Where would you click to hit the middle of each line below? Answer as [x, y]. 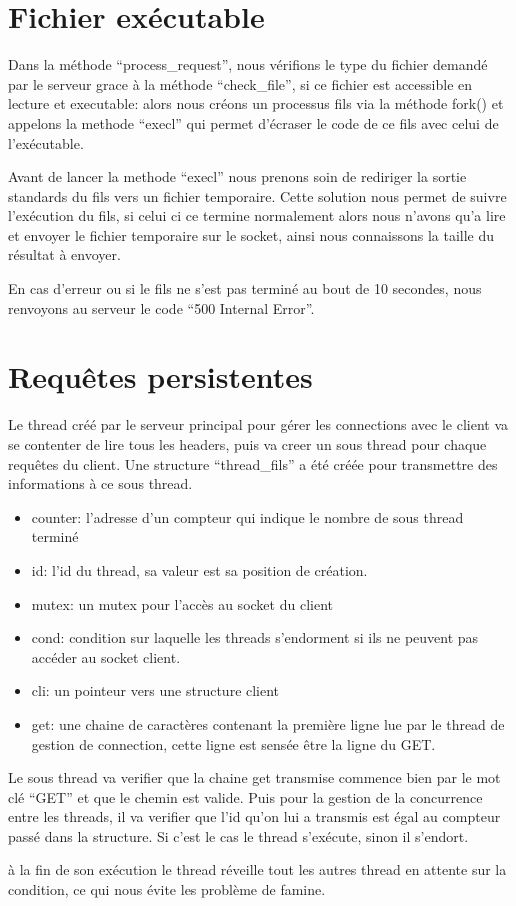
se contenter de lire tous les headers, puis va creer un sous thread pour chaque [247, 443]
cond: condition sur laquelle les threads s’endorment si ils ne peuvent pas [255, 637]
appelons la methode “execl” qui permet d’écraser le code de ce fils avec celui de [253, 122]
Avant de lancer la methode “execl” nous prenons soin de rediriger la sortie [237, 176]
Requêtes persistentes [160, 376]
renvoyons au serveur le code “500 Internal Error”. [161, 307]
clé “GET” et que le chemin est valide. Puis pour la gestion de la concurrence [245, 796]
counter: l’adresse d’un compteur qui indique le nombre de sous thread [247, 516]
